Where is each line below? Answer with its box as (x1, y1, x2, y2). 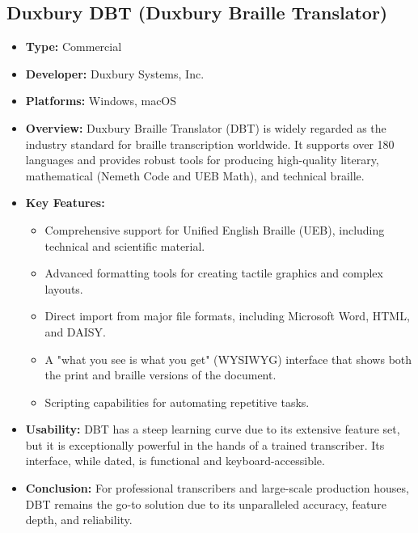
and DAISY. (44, 323, 106, 340)
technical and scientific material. (44, 237, 205, 254)
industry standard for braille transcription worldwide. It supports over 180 (25, 135, 395, 152)
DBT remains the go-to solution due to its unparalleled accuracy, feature (25, 495, 386, 512)
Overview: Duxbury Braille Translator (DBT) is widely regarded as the (25, 119, 386, 136)
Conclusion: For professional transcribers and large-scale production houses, (25, 480, 409, 497)
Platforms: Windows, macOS (25, 92, 177, 109)
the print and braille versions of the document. (44, 366, 277, 383)
